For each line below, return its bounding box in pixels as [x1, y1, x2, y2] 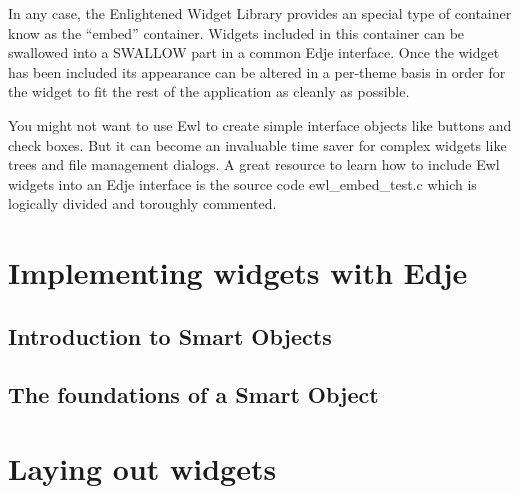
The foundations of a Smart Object [8, 379, 379, 410]
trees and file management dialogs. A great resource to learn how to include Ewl [8, 154, 500, 175]
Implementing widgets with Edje [8, 252, 468, 293]
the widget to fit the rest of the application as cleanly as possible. [8, 81, 410, 102]
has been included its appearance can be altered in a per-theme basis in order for [8, 61, 506, 82]
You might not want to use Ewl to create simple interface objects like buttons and [8, 114, 512, 135]
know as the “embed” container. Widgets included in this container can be [8, 22, 465, 43]
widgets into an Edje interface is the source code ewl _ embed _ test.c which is [8, 173, 477, 194]
